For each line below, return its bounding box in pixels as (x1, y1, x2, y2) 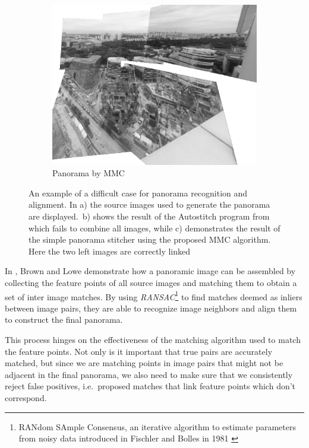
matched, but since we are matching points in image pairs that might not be (5, 357, 283, 369)
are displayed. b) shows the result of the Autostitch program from (29, 210, 270, 223)
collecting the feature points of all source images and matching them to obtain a (5, 277, 297, 288)
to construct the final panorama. (5, 313, 123, 326)
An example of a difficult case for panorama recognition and (29, 186, 248, 199)
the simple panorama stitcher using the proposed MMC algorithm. (29, 233, 271, 246)
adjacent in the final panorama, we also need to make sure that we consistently (5, 368, 293, 380)
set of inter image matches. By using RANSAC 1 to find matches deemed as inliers (5, 288, 302, 303)
